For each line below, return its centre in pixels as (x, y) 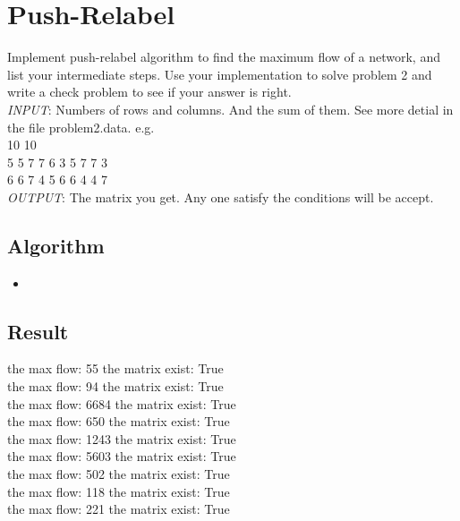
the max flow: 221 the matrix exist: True (119, 509)
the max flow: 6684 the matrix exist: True (122, 403)
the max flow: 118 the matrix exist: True (119, 491)
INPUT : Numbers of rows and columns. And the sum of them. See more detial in (230, 109)
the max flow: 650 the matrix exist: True (119, 421)
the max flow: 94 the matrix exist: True (115, 386)
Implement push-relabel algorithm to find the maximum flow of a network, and (224, 57)
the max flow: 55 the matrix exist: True (115, 368)
